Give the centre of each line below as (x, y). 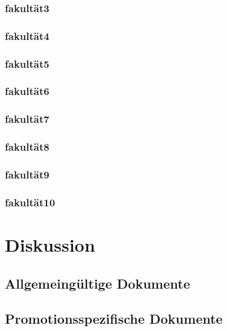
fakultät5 (27, 63)
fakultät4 (27, 35)
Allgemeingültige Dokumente (98, 283)
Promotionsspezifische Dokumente (114, 319)
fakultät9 (27, 174)
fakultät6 (27, 91)
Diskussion (50, 244)
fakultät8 (27, 147)
